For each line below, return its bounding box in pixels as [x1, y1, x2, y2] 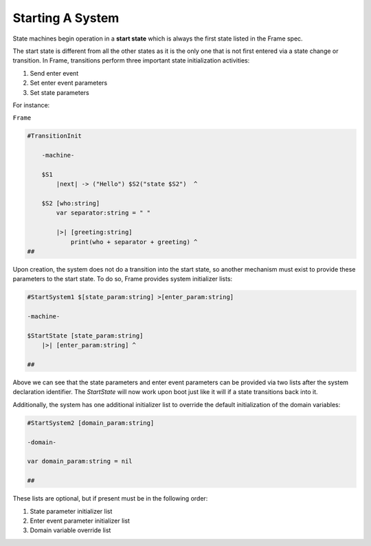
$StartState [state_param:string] [27, 331, 144, 340]
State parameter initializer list [30, 507, 113, 515]
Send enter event [30, 69, 79, 77]
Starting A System [12, 10, 120, 25]
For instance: [12, 100, 50, 109]
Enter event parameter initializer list [30, 516, 131, 525]
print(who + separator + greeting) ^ [70, 238, 198, 245]
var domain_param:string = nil [27, 457, 133, 466]
